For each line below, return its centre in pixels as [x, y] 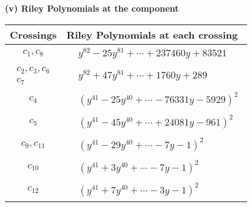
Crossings [33, 34]
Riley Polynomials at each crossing [152, 34]
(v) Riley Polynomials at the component [92, 8]
